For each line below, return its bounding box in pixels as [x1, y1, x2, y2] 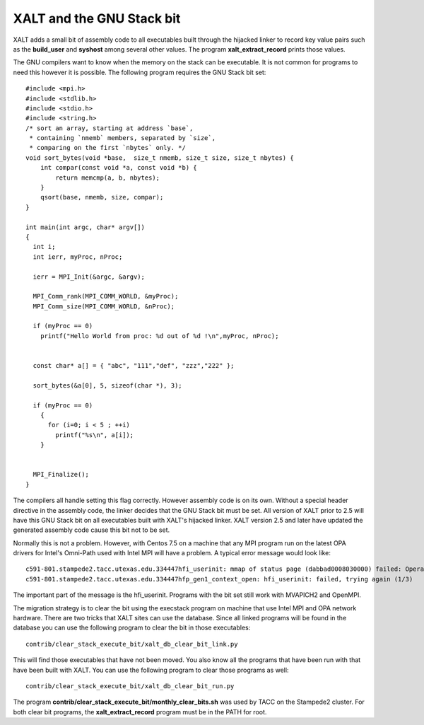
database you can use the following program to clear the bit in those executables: [13, 623, 251, 632]
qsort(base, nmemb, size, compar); [40, 193, 164, 202]
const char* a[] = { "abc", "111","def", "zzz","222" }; [33, 361, 235, 370]
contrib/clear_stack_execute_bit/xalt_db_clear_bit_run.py [25, 682, 235, 690]
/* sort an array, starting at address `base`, [25, 124, 194, 132]
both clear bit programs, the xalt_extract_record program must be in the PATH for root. [13, 707, 267, 716]
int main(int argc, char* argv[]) [25, 223, 145, 231]
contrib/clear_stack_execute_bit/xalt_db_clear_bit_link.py [25, 640, 238, 648]
